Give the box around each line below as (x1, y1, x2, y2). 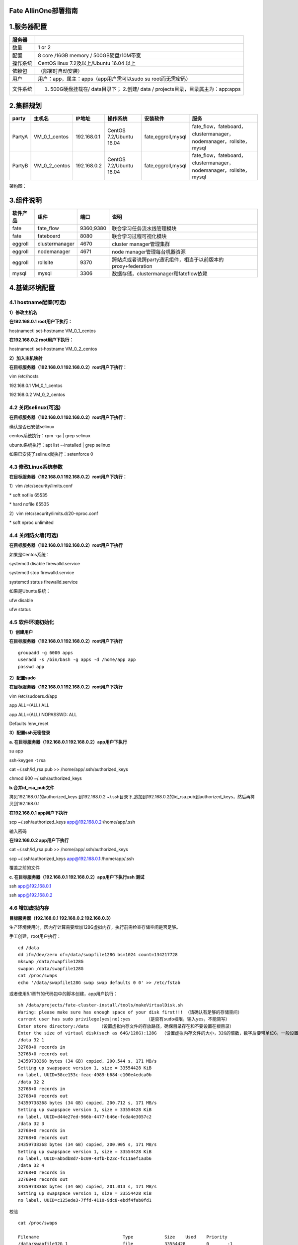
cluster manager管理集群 (112, 241, 170, 248)
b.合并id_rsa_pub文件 (9, 784, 55, 790)
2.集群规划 (9, 101, 42, 110)
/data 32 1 (18, 1037, 45, 1043)
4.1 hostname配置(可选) (9, 299, 67, 306)
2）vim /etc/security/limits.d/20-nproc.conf (9, 510, 99, 516)
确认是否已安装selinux (9, 423, 55, 429)
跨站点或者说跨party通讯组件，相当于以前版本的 (112, 256, 224, 263)
